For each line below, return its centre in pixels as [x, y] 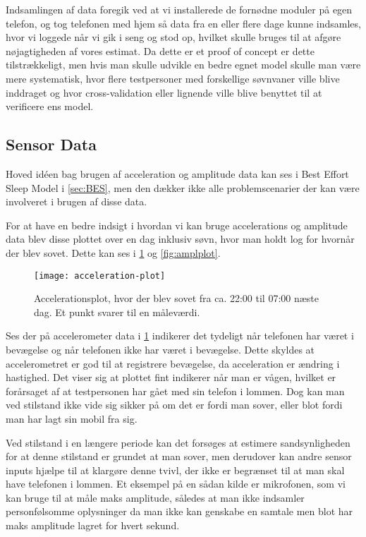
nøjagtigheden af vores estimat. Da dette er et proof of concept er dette [160, 50]
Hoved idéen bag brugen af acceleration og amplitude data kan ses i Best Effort [177, 173]
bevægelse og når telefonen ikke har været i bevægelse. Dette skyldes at [160, 349]
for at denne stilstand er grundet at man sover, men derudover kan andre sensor [179, 456]
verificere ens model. [50, 106]
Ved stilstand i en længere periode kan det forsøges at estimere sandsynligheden [178, 442]
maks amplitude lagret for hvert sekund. [93, 525]
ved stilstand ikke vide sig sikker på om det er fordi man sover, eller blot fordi [174, 405]
